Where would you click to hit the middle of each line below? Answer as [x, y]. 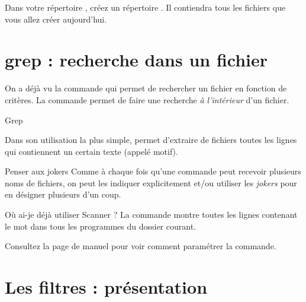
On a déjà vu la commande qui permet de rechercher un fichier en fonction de [146, 88]
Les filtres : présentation [106, 287]
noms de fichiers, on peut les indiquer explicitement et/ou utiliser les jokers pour [151, 182]
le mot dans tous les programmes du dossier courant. [100, 226]
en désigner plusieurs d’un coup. [63, 194]
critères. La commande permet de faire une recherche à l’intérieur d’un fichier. [147, 99]
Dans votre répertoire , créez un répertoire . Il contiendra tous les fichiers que [145, 7]
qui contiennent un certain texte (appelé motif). [91, 151]
